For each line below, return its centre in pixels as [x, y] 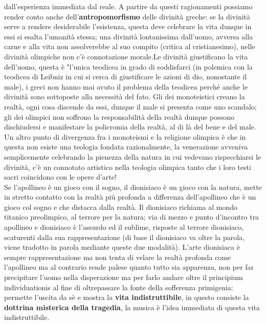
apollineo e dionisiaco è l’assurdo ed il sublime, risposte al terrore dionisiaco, [124, 227]
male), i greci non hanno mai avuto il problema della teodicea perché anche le [126, 86]
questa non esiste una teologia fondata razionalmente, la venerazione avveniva [126, 147]
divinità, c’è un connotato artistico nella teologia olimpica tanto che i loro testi [128, 167]
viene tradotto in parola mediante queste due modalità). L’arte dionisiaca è [122, 247]
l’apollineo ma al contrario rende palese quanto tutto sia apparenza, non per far [129, 267]
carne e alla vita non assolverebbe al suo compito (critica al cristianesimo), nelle [130, 46]
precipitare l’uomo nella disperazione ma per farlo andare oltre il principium [124, 277]
